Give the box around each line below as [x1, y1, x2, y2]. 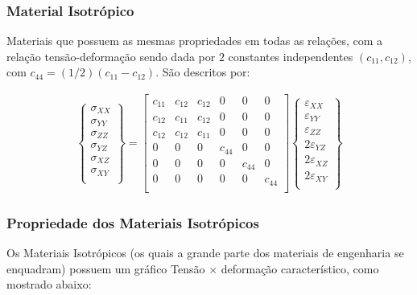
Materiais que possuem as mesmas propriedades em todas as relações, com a [6, 32, 383, 49]
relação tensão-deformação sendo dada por [6, 47, 216, 64]
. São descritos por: [155, 64, 250, 80]
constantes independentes [228, 47, 353, 64]
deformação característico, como [221, 260, 379, 277]
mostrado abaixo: [6, 276, 92, 293]
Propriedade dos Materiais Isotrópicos [6, 212, 259, 232]
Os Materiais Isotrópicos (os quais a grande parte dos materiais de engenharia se [6, 244, 404, 261]
